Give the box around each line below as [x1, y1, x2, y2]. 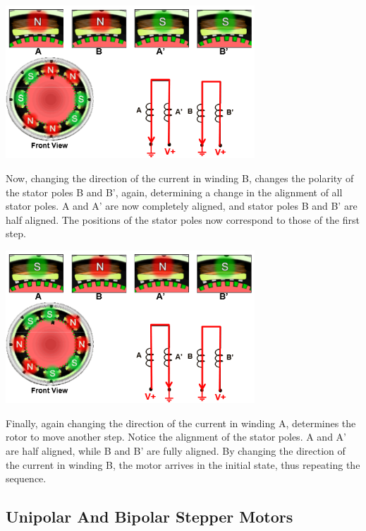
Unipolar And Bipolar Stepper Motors [6, 506, 293, 527]
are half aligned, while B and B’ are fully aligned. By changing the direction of [6, 443, 346, 458]
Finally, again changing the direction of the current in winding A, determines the [6, 415, 356, 430]
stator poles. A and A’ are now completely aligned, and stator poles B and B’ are [6, 198, 358, 213]
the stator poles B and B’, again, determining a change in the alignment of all [6, 184, 343, 199]
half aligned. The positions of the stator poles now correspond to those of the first [6, 212, 360, 227]
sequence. [6, 471, 47, 486]
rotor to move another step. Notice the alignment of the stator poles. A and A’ [6, 429, 346, 444]
